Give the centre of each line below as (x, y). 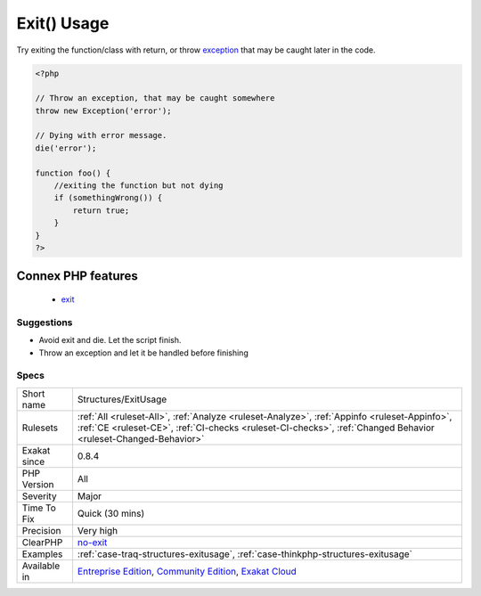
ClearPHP (42, 542)
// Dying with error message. (101, 135)
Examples (42, 554)
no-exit (92, 542)
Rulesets (40, 428)
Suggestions (45, 322)
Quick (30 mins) (111, 513)
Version (38, 484)
